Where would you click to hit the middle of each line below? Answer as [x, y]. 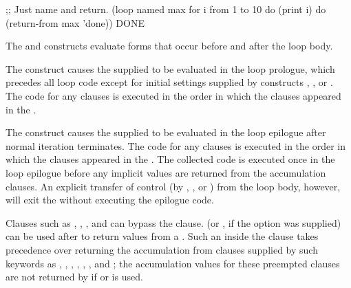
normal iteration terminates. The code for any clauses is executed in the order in [176, 145]
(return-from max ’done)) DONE [75, 22]
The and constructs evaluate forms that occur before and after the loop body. [169, 46]
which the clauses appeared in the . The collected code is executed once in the [170, 159]
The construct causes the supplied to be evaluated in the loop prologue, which [170, 68]
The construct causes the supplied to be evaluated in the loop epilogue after [166, 132]
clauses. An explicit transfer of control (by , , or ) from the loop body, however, [173, 186]
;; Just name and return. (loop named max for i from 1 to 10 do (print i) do [166, 9]
